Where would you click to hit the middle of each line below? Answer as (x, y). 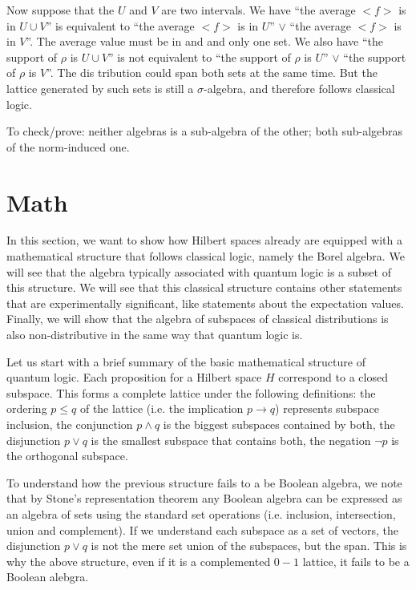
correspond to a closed (333, 377)
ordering (27, 408)
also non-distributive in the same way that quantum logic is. (155, 335)
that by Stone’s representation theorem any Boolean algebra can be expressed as (204, 498)
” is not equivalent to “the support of (200, 57)
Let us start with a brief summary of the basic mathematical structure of (186, 361)
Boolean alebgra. (48, 577)
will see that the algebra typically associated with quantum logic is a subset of (199, 271)
